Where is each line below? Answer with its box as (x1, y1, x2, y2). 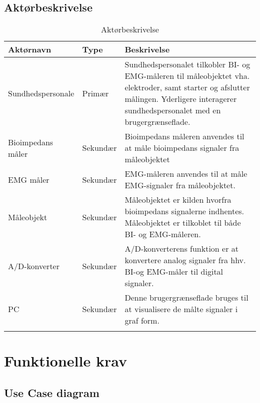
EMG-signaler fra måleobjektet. (124, 179, 235, 191)
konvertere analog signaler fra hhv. (124, 254, 246, 266)
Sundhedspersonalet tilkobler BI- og (124, 58, 250, 70)
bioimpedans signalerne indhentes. (124, 205, 244, 217)
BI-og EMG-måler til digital (124, 266, 223, 278)
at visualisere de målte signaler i (124, 303, 238, 315)
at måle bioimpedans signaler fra (124, 142, 239, 154)
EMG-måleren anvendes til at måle (124, 168, 247, 180)
